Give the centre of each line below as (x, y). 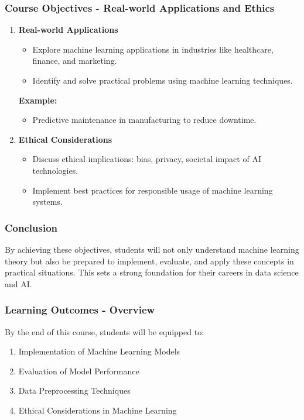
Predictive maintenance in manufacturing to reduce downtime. (144, 120)
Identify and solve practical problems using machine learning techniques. (163, 80)
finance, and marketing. (75, 61)
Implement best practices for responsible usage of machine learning (153, 190)
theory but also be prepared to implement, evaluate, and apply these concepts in (149, 261)
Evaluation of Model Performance (79, 371)
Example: (38, 100)
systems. (47, 202)
